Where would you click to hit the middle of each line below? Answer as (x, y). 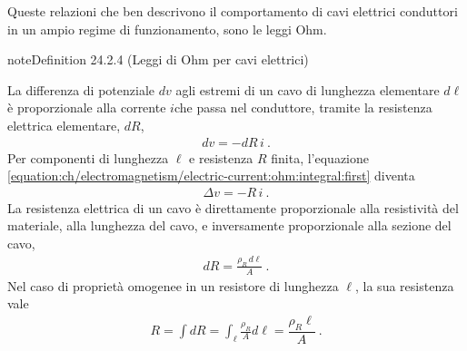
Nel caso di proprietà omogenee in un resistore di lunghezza (173, 285)
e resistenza (221, 157)
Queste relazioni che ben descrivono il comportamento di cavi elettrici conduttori (233, 11)
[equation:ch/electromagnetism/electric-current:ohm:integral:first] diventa (211, 175)
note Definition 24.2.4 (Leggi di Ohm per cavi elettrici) (158, 59)
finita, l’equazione (320, 157)
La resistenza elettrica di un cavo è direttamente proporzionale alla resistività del (233, 207)
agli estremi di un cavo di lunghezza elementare (308, 89)
